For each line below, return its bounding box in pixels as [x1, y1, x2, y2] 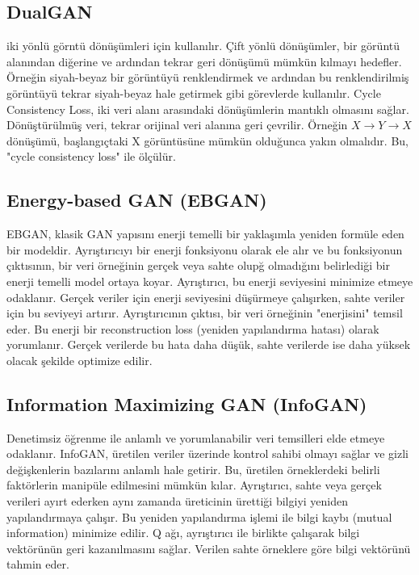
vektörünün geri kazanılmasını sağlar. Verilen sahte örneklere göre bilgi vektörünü [6, 539, 411, 556]
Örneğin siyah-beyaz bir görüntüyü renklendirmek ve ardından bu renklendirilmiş [6, 69, 409, 86]
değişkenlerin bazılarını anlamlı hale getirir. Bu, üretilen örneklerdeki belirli [6, 460, 380, 477]
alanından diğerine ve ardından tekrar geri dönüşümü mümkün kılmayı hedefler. [6, 52, 402, 69]
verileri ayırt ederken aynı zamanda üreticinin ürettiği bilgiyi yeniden [6, 493, 349, 510]
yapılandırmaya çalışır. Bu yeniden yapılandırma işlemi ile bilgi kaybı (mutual [6, 508, 392, 525]
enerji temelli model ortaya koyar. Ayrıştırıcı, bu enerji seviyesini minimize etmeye [6, 272, 413, 289]
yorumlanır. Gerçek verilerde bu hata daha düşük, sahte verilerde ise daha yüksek [6, 336, 411, 353]
